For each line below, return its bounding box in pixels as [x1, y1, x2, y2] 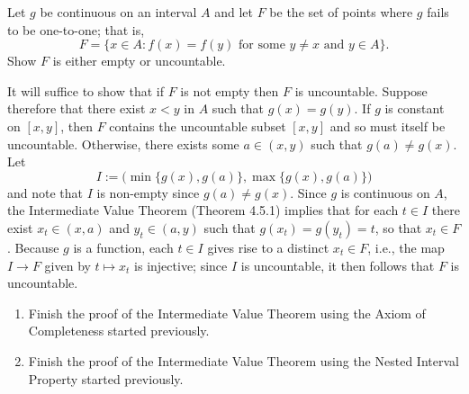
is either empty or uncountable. [52, 51, 226, 70]
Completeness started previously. [28, 321, 210, 340]
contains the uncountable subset [109, 116, 286, 135]
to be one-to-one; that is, [7, 20, 145, 39]
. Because [7, 237, 59, 256]
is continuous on [340, 183, 430, 201]
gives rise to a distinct [207, 237, 329, 256]
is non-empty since [96, 183, 200, 201]
